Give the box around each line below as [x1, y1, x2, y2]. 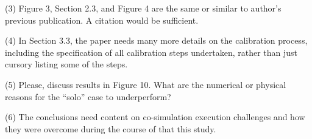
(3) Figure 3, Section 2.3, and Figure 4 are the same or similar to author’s [5, 2, 282, 14]
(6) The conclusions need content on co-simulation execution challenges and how [5, 110, 305, 123]
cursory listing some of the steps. [5, 58, 128, 70]
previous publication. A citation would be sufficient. [5, 13, 199, 26]
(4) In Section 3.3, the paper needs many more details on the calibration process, [5, 34, 308, 47]
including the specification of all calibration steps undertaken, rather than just [5, 46, 298, 58]
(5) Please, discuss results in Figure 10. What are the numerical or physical [5, 78, 286, 90]
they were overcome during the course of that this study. [5, 122, 216, 135]
